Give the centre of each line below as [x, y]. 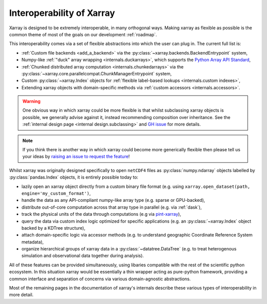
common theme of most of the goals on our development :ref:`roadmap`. [83, 34]
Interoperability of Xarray [62, 13]
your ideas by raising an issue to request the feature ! [76, 157]
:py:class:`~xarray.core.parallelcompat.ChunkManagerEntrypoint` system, [97, 73]
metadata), [33, 242]
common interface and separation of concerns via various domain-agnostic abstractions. [100, 279]
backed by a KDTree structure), [53, 228]
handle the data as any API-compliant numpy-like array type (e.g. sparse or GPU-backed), [113, 200]
